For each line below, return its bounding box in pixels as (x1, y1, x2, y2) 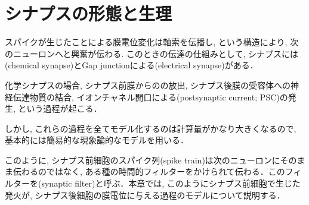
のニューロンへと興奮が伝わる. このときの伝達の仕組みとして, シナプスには (5, 47, 298, 59)
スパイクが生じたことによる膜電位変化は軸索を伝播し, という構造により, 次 (5, 36, 299, 48)
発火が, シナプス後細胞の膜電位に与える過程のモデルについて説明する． (5, 188, 285, 201)
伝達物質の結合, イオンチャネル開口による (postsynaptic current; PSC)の (13, 90, 288, 103)
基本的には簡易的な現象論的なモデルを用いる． (5, 134, 189, 146)
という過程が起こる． (18, 102, 102, 115)
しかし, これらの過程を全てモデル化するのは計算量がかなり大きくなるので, (5, 122, 296, 134)
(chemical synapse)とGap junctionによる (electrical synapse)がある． (5, 59, 258, 71)
